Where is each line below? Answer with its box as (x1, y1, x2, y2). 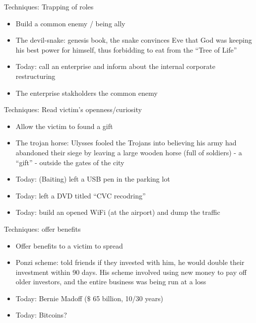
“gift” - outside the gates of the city (15, 157, 125, 167)
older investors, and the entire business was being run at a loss (15, 276, 206, 287)
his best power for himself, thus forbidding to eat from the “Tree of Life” (15, 44, 237, 55)
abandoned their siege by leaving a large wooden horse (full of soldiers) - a (15, 147, 242, 157)
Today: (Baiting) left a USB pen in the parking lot (15, 174, 170, 184)
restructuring (15, 70, 56, 81)
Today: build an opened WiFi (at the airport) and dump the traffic (15, 207, 220, 217)
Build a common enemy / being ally (15, 18, 126, 28)
